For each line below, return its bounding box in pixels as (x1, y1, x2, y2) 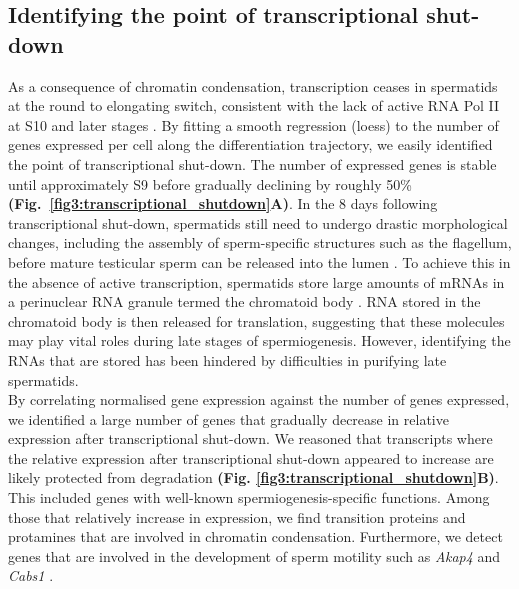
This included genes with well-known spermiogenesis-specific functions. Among (8, 487, 490, 508)
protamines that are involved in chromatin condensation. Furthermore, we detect (8, 526, 503, 547)
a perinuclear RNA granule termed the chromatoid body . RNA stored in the (8, 291, 481, 312)
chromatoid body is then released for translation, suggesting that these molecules (8, 310, 505, 331)
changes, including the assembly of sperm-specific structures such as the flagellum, (8, 232, 512, 253)
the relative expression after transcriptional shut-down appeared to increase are (8, 447, 494, 468)
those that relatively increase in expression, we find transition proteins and (8, 506, 466, 527)
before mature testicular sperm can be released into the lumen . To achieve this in (8, 251, 511, 272)
